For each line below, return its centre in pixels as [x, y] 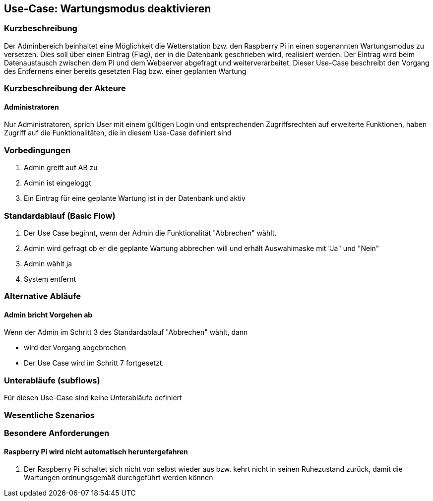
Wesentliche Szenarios [49, 415]
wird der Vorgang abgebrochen [75, 348]
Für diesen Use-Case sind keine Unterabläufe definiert [93, 398]
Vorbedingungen [37, 150]
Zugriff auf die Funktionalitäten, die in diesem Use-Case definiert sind [118, 133]
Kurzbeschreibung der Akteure [65, 89]
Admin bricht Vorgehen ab [48, 314]
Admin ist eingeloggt [58, 183]
